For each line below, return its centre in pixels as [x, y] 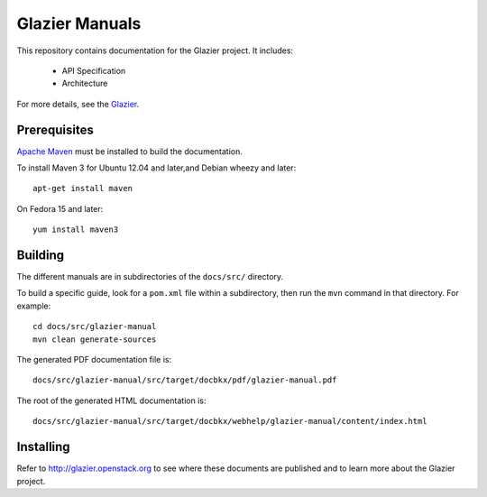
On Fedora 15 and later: [60, 208]
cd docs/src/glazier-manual [95, 327]
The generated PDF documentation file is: [94, 360]
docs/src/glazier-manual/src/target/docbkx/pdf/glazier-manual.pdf [185, 380]
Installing [44, 447]
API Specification [94, 70]
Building [41, 255]
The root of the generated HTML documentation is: [111, 400]
